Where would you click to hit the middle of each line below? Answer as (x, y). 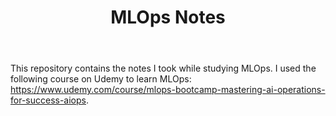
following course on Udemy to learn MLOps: (101, 79)
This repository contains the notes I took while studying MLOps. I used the (163, 68)
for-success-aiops (48, 100)
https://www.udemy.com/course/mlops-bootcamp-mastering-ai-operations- (168, 90)
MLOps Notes (168, 17)
